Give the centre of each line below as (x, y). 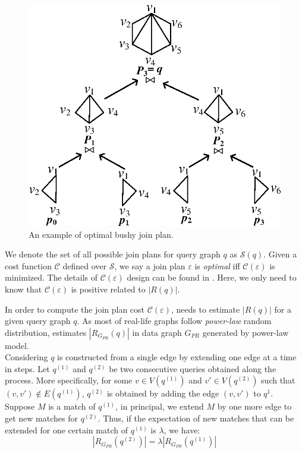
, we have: (182, 430)
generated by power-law (246, 332)
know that (23, 289)
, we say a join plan (150, 265)
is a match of (72, 406)
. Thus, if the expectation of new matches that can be (196, 418)
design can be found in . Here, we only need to (212, 277)
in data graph (157, 332)
